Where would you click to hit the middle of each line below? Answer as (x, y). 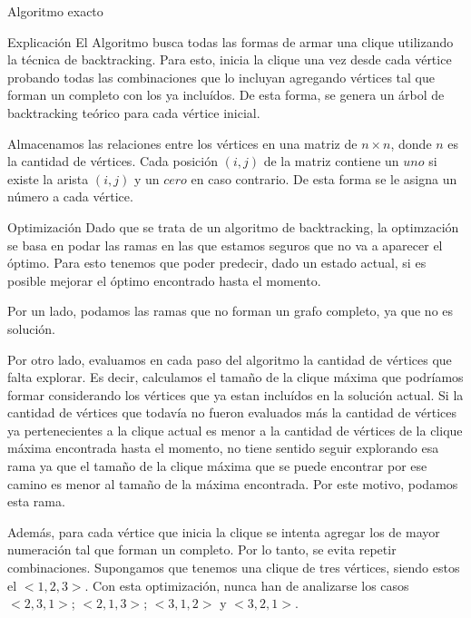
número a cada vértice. (70, 196)
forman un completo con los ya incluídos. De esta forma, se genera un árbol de (226, 95)
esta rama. (36, 501)
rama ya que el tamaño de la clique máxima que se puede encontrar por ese (217, 466)
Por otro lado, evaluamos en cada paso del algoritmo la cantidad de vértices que (230, 359)
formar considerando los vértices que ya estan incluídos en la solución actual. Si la (235, 394)
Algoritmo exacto (55, 11)
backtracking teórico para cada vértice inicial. (134, 112)
